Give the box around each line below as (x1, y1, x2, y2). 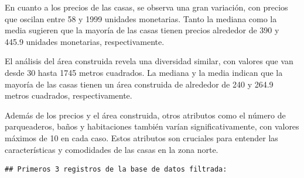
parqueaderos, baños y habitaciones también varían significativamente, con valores (5, 120, 299, 132)
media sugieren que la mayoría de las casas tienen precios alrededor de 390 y (5, 24, 279, 36)
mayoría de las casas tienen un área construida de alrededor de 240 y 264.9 (5, 78, 274, 90)
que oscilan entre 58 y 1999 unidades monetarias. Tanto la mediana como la (5, 12, 277, 25)
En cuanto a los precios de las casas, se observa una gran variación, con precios (5, 1, 288, 13)
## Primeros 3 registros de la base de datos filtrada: (5, 165, 227, 174)
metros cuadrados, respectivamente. (5, 89, 132, 102)
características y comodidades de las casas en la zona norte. (5, 143, 218, 155)
